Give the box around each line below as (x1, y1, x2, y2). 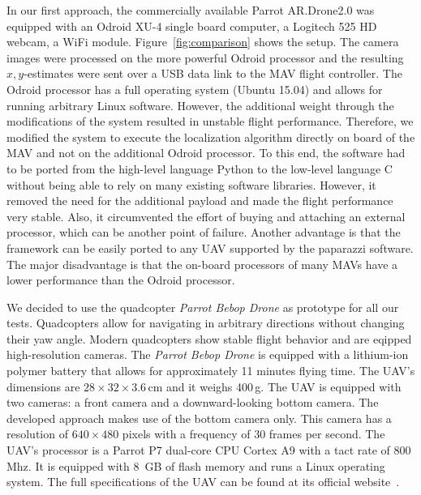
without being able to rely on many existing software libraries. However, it (6, 176, 376, 193)
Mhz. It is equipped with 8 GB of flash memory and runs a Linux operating (6, 457, 385, 474)
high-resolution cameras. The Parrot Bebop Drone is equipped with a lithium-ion (6, 346, 409, 363)
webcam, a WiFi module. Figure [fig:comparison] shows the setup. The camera (6, 33, 399, 50)
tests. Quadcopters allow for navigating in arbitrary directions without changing (6, 314, 405, 331)
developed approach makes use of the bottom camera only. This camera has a (6, 409, 392, 426)
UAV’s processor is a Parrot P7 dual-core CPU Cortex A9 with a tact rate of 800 (6, 442, 411, 459)
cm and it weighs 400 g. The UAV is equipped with (148, 378, 402, 395)
